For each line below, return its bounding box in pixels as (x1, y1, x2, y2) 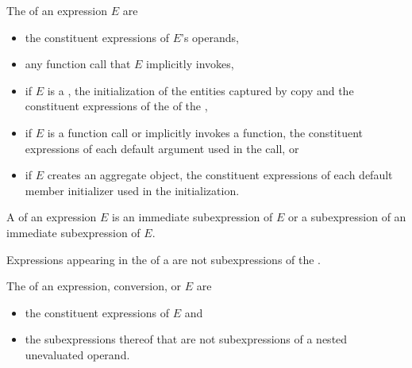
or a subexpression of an (287, 209, 406, 225)
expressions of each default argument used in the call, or (25, 140, 299, 156)
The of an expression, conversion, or (6, 278, 182, 294)
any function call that (25, 56, 131, 72)
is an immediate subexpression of (112, 209, 273, 225)
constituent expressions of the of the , (25, 98, 208, 114)
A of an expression (6, 209, 97, 225)
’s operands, (180, 29, 239, 45)
